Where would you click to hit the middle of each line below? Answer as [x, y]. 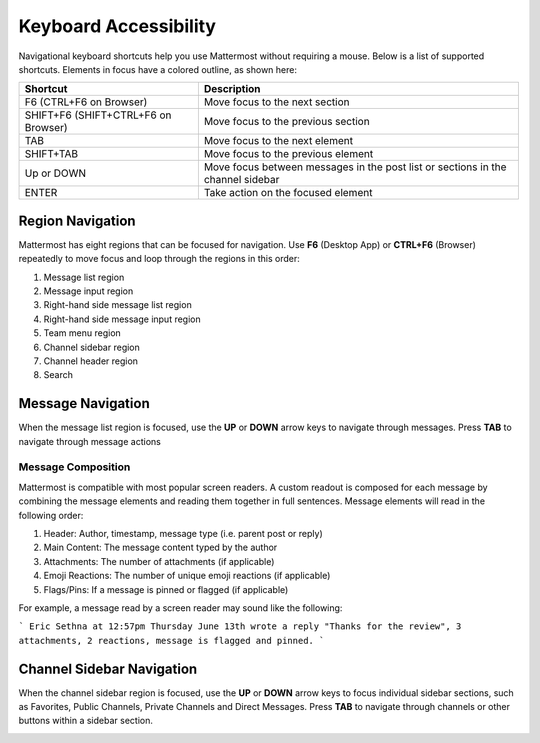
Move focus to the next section [276, 102]
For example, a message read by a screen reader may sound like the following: [180, 607]
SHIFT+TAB [51, 154]
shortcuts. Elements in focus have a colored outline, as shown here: [157, 69]
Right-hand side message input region [122, 319]
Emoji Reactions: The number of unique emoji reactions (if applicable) [187, 576]
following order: [51, 515]
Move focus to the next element [278, 141]
